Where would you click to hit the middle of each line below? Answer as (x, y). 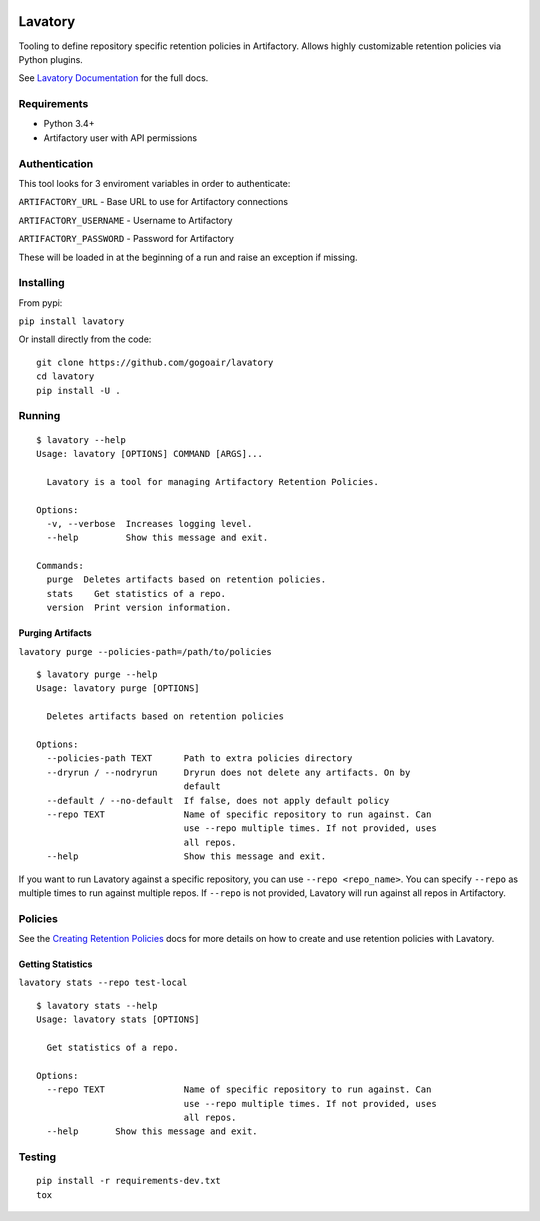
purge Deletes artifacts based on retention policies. (186, 579)
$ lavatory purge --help (97, 674)
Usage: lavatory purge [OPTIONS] (118, 688)
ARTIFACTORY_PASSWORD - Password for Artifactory (126, 239)
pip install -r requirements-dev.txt (129, 1181)
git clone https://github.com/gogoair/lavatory (155, 362)
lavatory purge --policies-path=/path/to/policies (145, 651)
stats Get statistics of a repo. (136, 593)
